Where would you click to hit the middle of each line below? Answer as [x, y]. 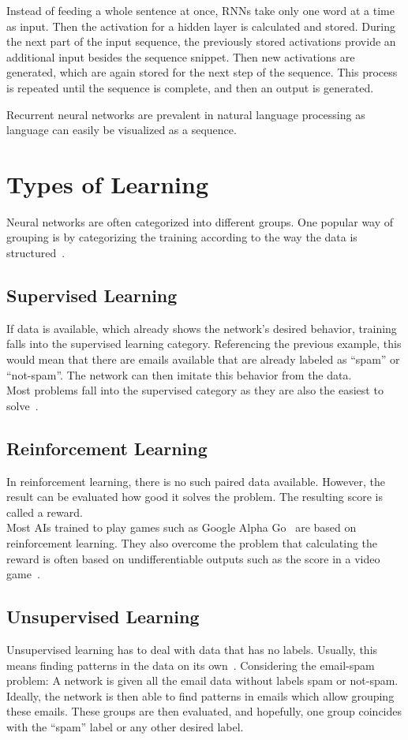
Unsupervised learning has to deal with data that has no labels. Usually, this [192, 649]
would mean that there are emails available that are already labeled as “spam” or [203, 359]
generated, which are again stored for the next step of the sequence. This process [202, 72]
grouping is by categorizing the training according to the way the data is [182, 237]
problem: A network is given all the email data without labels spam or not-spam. [202, 680]
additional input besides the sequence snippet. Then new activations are [181, 56]
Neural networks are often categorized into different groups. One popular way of [200, 221]
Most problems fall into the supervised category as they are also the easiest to [195, 390]
